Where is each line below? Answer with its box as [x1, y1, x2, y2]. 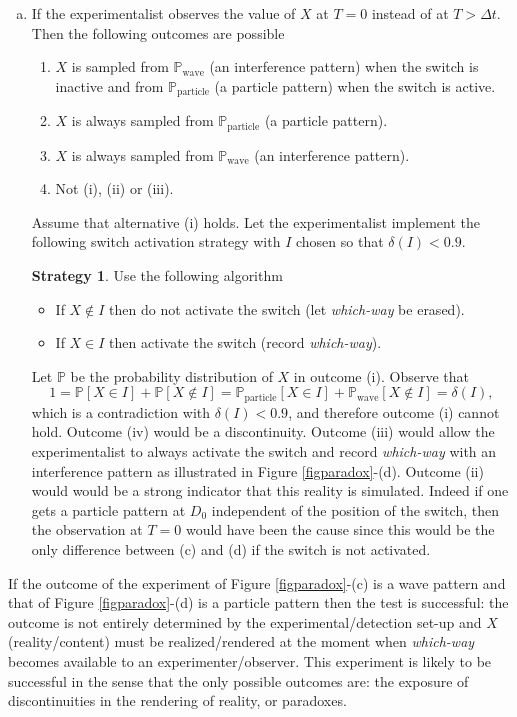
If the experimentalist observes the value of [31, 3, 296, 23]
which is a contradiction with [31, 401, 211, 422]
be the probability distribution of [70, 365, 273, 386]
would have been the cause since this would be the [185, 519, 495, 540]
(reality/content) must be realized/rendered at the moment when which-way [8, 631, 475, 652]
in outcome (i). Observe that [293, 365, 469, 386]
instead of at [371, 3, 449, 23]
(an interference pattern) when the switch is [209, 56, 479, 77]
